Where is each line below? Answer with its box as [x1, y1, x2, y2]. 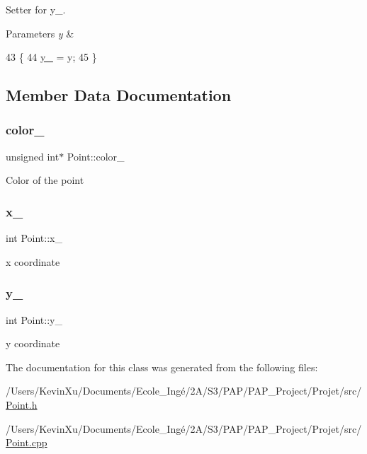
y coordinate [6, 336, 60, 351]
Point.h [6, 397, 38, 412]
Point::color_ [67, 149, 125, 163]
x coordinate [6, 254, 60, 269]
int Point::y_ [6, 312, 62, 327]
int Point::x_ [6, 231, 62, 245]
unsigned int [6, 149, 60, 163]
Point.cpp [6, 435, 47, 450]
